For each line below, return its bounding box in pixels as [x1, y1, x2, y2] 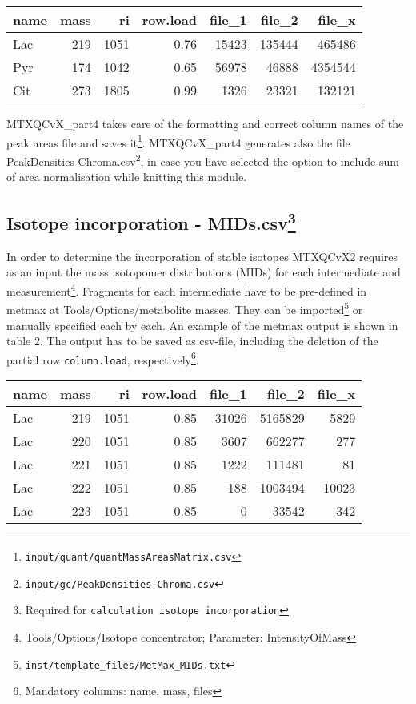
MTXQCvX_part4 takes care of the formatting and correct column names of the [6, 115, 404, 131]
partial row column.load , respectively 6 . [6, 348, 199, 368]
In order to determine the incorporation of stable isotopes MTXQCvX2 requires [6, 247, 398, 264]
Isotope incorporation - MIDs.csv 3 [6, 207, 296, 235]
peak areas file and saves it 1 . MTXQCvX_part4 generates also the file [6, 131, 350, 151]
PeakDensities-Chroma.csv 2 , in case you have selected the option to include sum [6, 150, 399, 169]
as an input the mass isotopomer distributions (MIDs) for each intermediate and [6, 263, 401, 280]
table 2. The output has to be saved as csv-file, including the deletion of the [6, 332, 378, 349]
